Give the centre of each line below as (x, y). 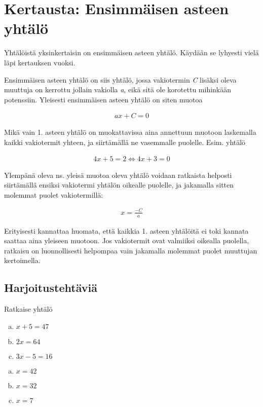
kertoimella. (22, 260)
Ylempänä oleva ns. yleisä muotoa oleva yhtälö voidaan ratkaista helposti (118, 175)
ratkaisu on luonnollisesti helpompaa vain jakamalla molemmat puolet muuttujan (131, 250)
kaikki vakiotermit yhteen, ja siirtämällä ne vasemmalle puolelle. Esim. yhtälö (125, 142)
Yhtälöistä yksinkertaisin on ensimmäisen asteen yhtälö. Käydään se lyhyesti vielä (131, 52)
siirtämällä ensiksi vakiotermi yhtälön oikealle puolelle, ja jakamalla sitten (119, 185)
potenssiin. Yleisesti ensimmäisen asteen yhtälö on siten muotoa (103, 99)
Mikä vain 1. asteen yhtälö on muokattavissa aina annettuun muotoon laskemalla (130, 132)
